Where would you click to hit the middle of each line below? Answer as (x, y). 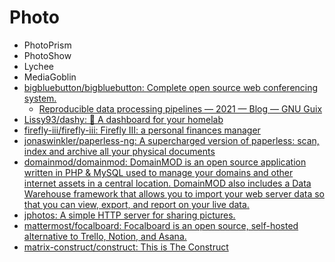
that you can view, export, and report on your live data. (136, 204)
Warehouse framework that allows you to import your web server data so (174, 193)
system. (40, 98)
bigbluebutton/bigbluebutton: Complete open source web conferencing (171, 87)
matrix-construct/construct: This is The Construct (126, 247)
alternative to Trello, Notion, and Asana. (105, 236)
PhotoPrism (47, 45)
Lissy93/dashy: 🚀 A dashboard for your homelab (123, 119)
